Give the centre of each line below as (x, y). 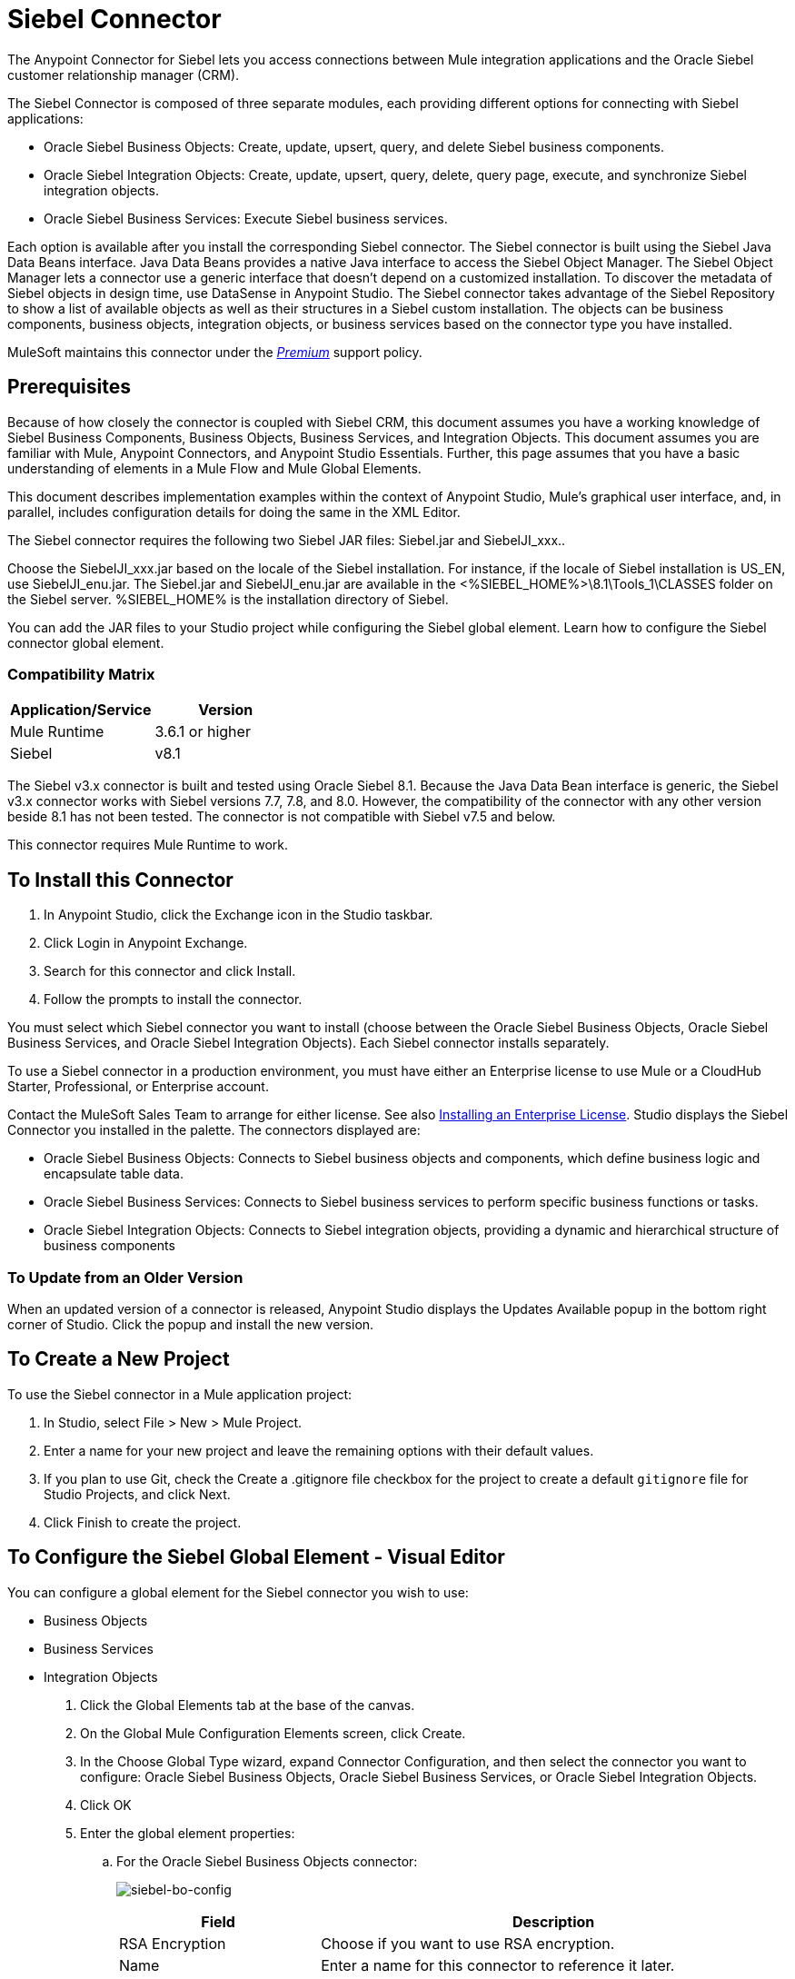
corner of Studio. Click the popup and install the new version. (191, 1324)
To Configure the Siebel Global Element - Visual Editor (256, 1557)
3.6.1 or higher (203, 732)
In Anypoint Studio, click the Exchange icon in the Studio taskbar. (238, 915)
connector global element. (86, 642)
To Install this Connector (120, 880)
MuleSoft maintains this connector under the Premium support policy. (215, 352)
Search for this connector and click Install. (170, 971)
